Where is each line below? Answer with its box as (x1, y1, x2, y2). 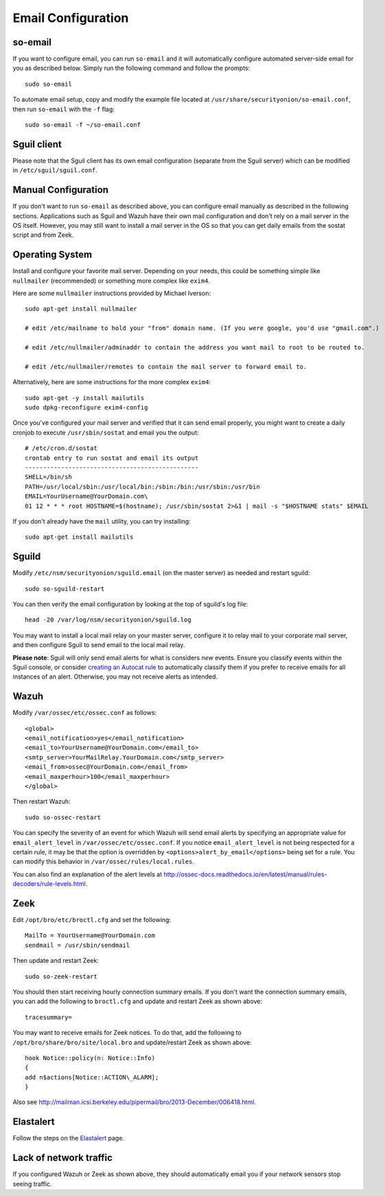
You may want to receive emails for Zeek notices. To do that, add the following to (12, 1029, 242, 1037)
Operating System (12, 249, 93, 261)
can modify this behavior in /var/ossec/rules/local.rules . (12, 858, 195, 866)
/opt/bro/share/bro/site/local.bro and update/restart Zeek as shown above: (12, 1038, 252, 1046)
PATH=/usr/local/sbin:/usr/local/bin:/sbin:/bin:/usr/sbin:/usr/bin (25, 482, 260, 491)
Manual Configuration (12, 184, 109, 196)
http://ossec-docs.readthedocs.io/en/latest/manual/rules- (163, 870, 327, 878)
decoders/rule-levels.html (12, 880, 86, 888)
